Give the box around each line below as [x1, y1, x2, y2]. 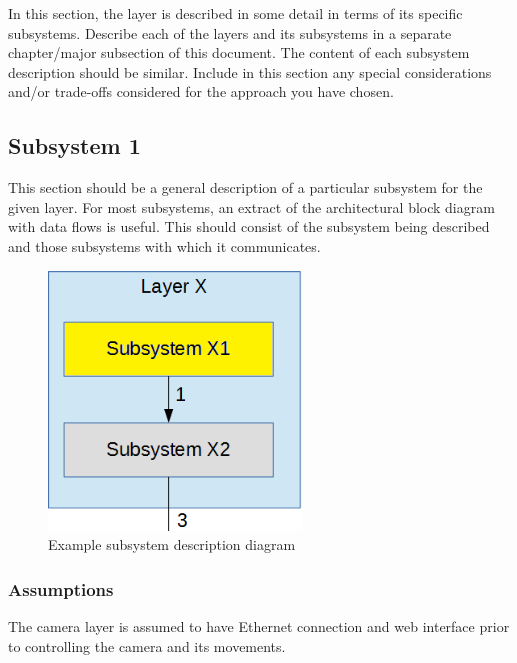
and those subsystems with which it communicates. [8, 235, 321, 256]
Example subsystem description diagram [48, 534, 296, 555]
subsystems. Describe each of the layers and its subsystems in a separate [8, 22, 452, 43]
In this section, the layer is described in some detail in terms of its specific [8, 3, 463, 23]
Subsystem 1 [8, 130, 141, 161]
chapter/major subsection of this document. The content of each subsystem [8, 42, 470, 63]
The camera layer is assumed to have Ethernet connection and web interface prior [8, 615, 510, 636]
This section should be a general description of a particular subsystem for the [8, 177, 483, 198]
